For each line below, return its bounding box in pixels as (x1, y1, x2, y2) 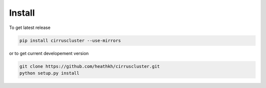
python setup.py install (19, 70, 80, 76)
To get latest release (9, 25, 51, 30)
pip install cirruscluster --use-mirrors (19, 37, 121, 43)
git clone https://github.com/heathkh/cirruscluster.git (19, 63, 160, 69)
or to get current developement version (9, 50, 89, 56)
